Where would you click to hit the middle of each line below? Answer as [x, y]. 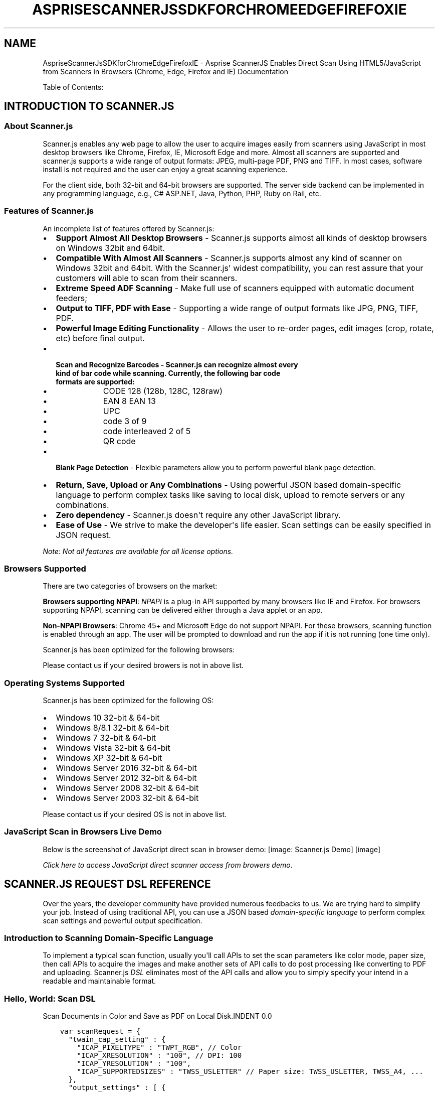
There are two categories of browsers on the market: [130, 586]
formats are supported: [95, 381]
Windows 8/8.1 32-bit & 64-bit [112, 728]
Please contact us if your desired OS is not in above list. [135, 814]
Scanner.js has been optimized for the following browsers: [139, 650]
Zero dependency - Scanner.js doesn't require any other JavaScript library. [198, 515]
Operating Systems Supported [65, 683]
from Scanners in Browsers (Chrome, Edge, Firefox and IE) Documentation [165, 71]
